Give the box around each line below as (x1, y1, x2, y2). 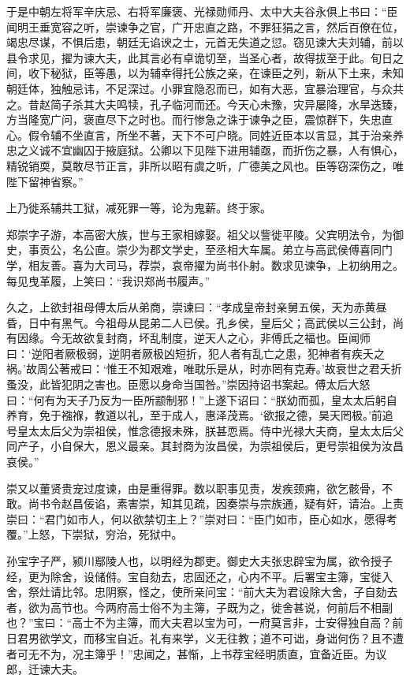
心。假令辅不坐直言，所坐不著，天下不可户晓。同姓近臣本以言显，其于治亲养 (6, 126, 404, 143)
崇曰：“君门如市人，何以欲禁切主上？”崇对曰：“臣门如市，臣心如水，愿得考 (6, 510, 397, 527)
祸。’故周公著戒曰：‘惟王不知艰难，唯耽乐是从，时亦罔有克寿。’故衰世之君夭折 (6, 360, 402, 377)
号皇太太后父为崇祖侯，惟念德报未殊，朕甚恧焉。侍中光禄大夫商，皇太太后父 (6, 422, 404, 438)
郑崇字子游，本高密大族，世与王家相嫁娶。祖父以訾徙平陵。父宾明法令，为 (6, 225, 393, 242)
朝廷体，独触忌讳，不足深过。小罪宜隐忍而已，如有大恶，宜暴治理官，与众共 (6, 80, 404, 96)
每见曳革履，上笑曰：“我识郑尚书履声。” (6, 272, 211, 289)
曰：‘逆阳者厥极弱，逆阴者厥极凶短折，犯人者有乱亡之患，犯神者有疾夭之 (6, 345, 385, 361)
